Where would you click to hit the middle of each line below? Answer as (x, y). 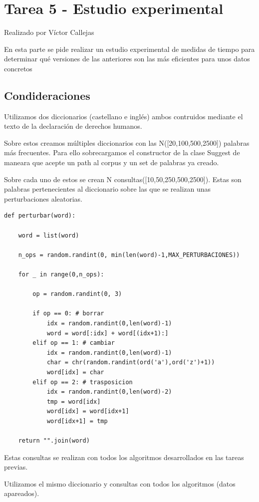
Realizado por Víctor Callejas (49, 32)
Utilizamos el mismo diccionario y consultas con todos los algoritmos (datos (120, 483)
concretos (18, 68)
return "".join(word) (54, 441)
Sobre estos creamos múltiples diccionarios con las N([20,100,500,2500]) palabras (127, 142)
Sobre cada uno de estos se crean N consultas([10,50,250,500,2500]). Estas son (123, 179)
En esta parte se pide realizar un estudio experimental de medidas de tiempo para (129, 49)
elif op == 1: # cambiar (74, 343)
